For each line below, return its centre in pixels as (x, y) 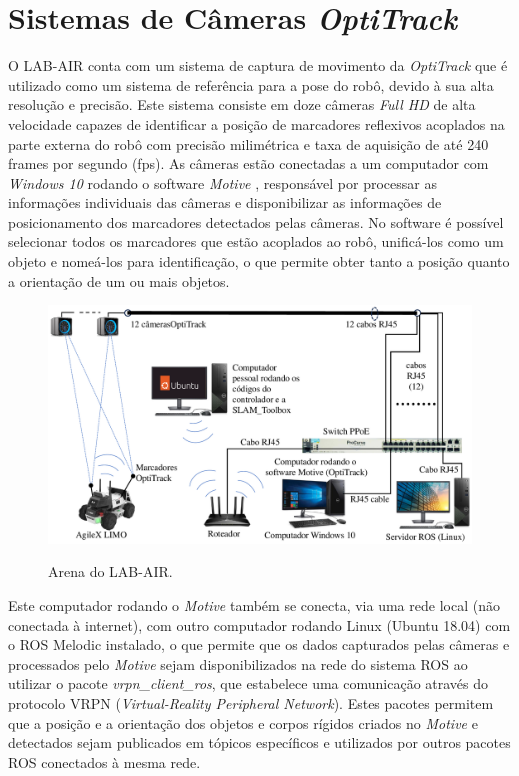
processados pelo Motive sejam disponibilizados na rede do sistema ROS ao (238, 663)
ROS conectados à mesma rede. (104, 761)
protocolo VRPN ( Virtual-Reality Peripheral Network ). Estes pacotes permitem (251, 702)
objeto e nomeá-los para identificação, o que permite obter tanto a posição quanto (259, 261)
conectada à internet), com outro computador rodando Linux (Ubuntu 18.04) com (259, 624)
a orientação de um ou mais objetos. (119, 280)
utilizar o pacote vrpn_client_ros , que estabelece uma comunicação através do (248, 683)
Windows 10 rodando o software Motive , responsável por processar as (222, 182)
